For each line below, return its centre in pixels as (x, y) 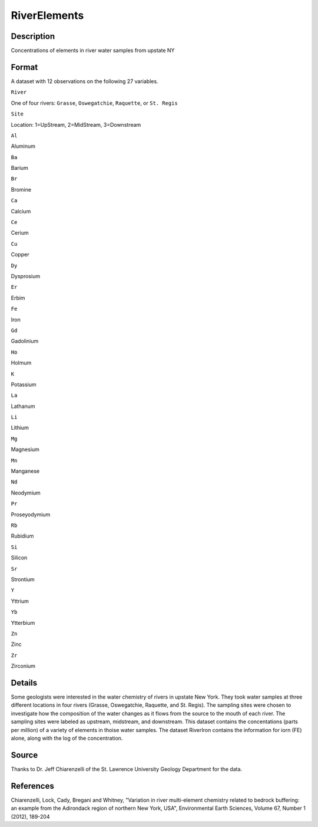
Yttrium (20, 601)
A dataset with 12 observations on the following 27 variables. (85, 81)
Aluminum (23, 146)
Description (33, 36)
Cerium (20, 233)
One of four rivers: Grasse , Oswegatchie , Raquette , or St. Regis (94, 103)
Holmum (21, 363)
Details (24, 683)
